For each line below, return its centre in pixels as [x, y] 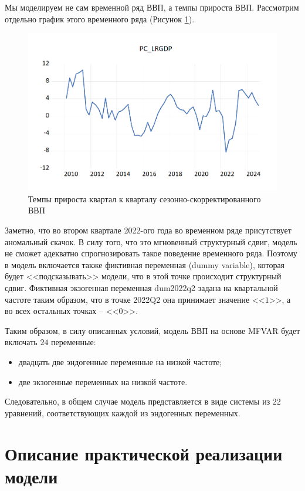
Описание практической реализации [144, 453]
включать [21, 342]
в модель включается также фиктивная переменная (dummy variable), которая [145, 264]
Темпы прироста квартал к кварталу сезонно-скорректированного [145, 198]
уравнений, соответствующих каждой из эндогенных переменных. [123, 412]
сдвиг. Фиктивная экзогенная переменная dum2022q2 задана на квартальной [141, 288]
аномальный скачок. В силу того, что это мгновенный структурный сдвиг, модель [151, 241]
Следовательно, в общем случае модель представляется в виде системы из [138, 401]
